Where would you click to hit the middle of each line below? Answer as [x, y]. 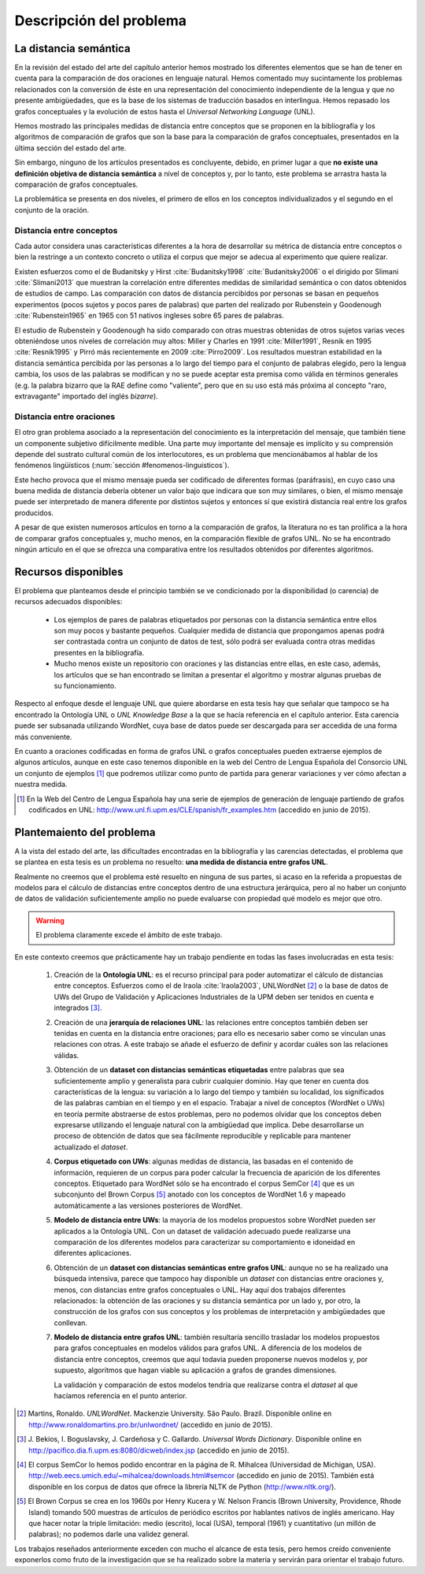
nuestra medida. [41, 785]
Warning [50, 920]
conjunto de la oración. [52, 210]
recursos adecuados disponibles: [68, 602]
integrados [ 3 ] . [78, 1008]
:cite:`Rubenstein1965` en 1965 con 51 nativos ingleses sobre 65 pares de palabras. [150, 316]
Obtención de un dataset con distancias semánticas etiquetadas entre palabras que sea [199, 1070]
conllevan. [71, 1323]
